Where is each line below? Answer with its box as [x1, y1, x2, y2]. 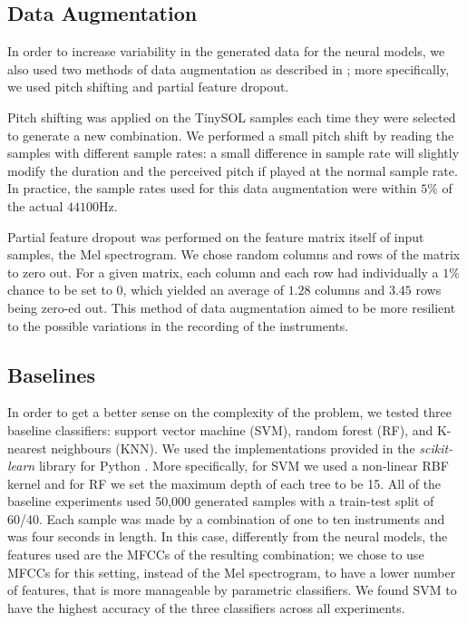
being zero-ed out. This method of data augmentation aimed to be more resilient [7, 297, 456, 316]
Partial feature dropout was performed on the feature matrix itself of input [7, 227, 424, 246]
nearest [7, 438, 47, 457]
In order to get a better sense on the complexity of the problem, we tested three [7, 403, 452, 422]
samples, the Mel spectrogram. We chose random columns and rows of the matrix [7, 245, 461, 264]
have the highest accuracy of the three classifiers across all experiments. [7, 598, 405, 617]
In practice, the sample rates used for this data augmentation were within [7, 179, 417, 198]
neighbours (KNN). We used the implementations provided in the [51, 438, 415, 457]
